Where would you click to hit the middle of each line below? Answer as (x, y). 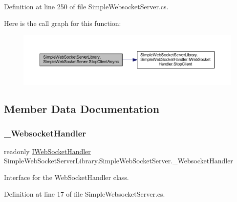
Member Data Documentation (82, 109)
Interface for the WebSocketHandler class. (66, 177)
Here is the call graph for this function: (63, 23)
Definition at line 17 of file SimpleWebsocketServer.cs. (85, 193)
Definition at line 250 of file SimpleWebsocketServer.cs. (86, 6)
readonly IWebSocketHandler (47, 151)
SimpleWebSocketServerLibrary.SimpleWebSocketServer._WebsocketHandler (118, 161)
